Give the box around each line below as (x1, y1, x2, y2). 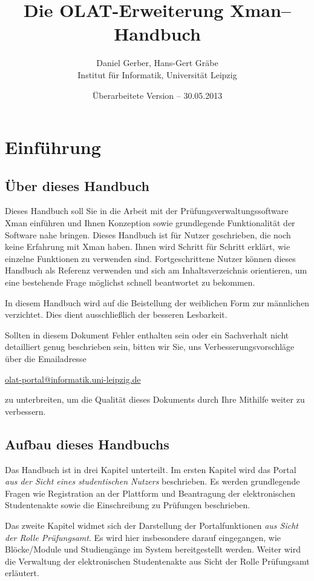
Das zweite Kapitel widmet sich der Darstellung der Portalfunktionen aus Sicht (5, 519, 298, 531)
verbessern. (5, 405, 46, 417)
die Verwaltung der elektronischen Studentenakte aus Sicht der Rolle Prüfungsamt (5, 554, 310, 567)
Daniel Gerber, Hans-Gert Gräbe (96, 56, 218, 69)
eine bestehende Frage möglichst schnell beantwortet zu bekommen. (5, 276, 255, 289)
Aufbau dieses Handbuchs (5, 434, 169, 453)
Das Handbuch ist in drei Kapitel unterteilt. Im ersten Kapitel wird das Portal (5, 463, 296, 475)
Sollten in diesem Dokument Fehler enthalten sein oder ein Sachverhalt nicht (5, 328, 289, 341)
